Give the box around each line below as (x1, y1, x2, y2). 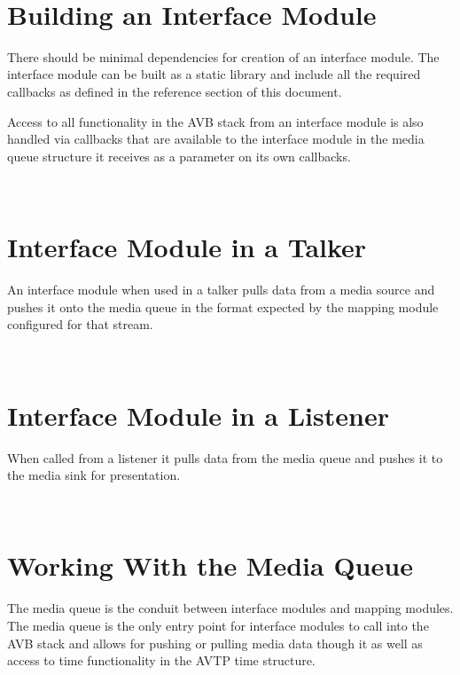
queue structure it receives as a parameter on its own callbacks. (7, 146, 351, 165)
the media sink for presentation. (7, 466, 181, 484)
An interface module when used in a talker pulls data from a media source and (7, 280, 435, 298)
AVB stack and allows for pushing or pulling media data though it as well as (7, 633, 423, 652)
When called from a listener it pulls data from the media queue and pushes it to (7, 448, 443, 467)
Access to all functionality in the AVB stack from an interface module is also (7, 112, 424, 130)
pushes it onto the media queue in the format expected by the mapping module (7, 297, 439, 316)
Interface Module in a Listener (7, 396, 389, 433)
